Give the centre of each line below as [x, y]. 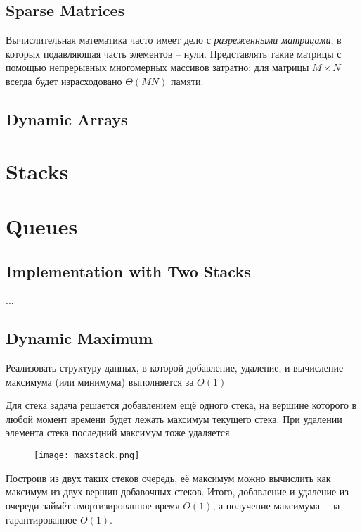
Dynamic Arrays [67, 119]
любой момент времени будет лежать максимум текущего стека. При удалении [174, 418]
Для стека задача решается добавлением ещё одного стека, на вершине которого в [181, 405]
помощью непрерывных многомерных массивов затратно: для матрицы [157, 67]
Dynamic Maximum [79, 338]
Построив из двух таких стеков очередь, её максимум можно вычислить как [168, 477]
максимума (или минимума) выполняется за [100, 381]
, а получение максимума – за [276, 505]
